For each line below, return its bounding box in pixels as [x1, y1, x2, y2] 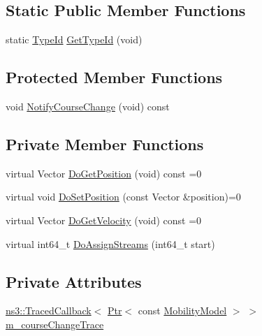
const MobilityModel [138, 303, 227, 318]
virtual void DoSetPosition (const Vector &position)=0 [6, 189, 241, 204]
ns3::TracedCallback [6, 303, 92, 318]
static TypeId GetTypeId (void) [6, 32, 143, 47]
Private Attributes [6, 270, 142, 292]
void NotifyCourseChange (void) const [6, 99, 170, 113]
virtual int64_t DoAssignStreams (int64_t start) [6, 236, 215, 251]
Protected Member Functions [6, 66, 223, 88]
